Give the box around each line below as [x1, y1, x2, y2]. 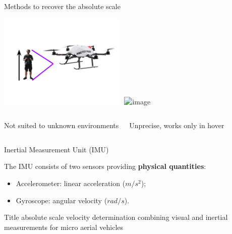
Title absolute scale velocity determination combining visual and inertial [4, 212, 228, 222]
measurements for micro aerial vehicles [4, 221, 124, 232]
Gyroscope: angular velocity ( [16, 195, 107, 205]
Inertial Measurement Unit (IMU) [4, 144, 109, 154]
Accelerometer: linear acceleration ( [16, 178, 126, 189]
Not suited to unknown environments [4, 120, 119, 131]
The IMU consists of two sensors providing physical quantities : [4, 161, 206, 171]
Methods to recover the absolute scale [4, 1, 121, 11]
